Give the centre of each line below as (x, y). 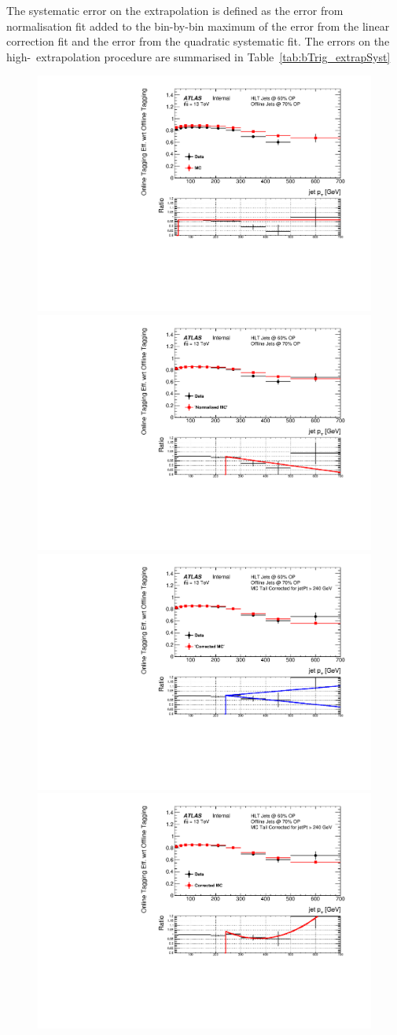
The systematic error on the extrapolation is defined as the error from (175, 10)
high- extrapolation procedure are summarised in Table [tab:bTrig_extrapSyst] (198, 56)
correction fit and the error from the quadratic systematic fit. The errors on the (198, 41)
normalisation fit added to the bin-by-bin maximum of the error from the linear (198, 26)
